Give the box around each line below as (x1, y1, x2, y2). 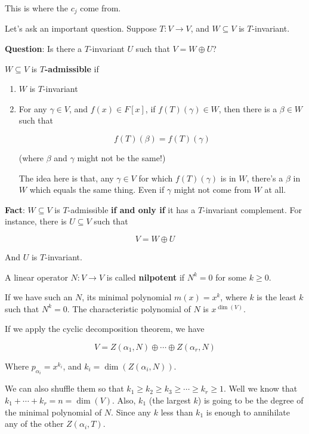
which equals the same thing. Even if (29, 183, 165, 196)
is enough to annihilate (206, 405, 290, 418)
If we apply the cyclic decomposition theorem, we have (5, 322, 205, 335)
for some (215, 270, 247, 283)
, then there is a (218, 102, 277, 115)
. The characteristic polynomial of (67, 302, 191, 315)
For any (18, 102, 47, 115)
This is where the (5, 2, 68, 14)
